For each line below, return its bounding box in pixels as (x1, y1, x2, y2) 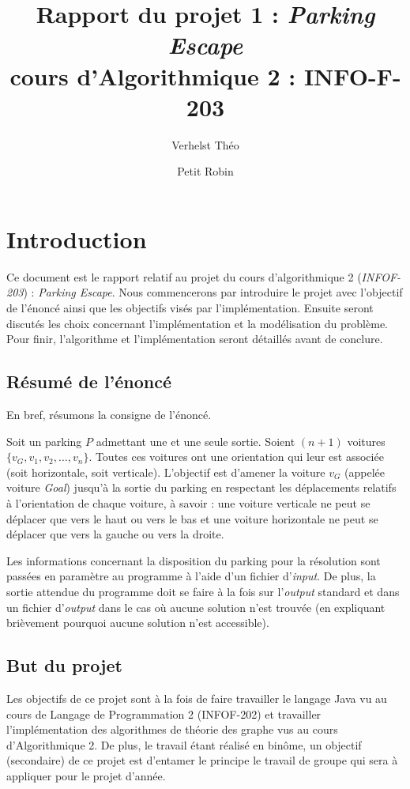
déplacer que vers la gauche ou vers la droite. (6, 526, 224, 542)
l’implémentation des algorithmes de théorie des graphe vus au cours (6, 721, 338, 738)
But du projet (6, 653, 122, 678)
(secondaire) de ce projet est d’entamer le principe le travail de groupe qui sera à (6, 752, 398, 768)
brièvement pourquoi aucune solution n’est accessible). (6, 614, 269, 631)
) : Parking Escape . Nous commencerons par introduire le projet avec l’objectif (23, 284, 403, 300)
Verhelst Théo (171, 136, 239, 153)
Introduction (6, 222, 147, 255)
